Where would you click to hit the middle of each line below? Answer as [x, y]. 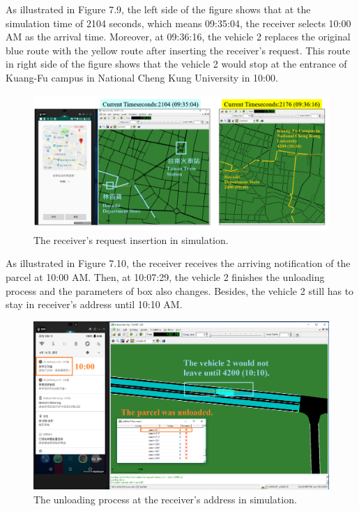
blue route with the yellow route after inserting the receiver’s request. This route [178, 50]
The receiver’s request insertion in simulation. [131, 239]
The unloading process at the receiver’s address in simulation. [165, 499]
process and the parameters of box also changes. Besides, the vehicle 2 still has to [180, 290]
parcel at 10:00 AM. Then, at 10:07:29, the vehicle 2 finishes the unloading [165, 276]
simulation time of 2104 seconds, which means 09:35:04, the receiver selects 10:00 [178, 23]
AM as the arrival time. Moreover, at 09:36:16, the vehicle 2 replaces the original [178, 37]
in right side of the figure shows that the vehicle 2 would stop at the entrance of [176, 64]
